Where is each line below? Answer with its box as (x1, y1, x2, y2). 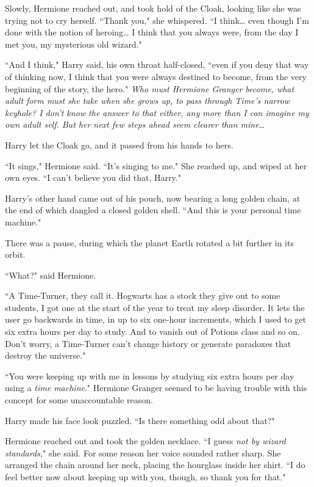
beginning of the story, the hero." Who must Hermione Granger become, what (5, 82, 294, 95)
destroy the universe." (5, 349, 86, 362)
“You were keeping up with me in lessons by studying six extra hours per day (5, 369, 294, 382)
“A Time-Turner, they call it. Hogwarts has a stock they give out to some (5, 289, 280, 302)
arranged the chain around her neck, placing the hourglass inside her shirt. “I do (5, 458, 305, 471)
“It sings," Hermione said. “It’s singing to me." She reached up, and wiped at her (5, 159, 307, 172)
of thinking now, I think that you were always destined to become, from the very (5, 70, 307, 82)
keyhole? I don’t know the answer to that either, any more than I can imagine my (5, 106, 309, 119)
